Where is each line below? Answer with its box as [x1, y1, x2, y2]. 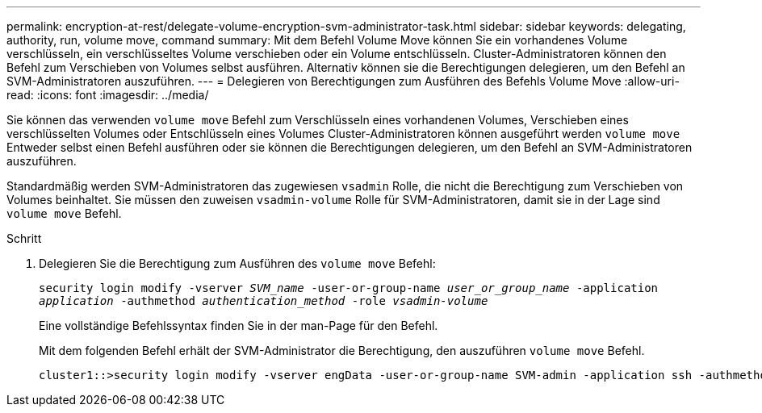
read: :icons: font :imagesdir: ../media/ [6, 88, 209, 102]
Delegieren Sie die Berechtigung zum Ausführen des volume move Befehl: [39, 257, 436, 270]
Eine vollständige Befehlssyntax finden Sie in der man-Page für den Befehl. [39, 319, 438, 332]
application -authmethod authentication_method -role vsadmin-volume [39, 294, 488, 307]
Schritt [6, 232, 42, 245]
